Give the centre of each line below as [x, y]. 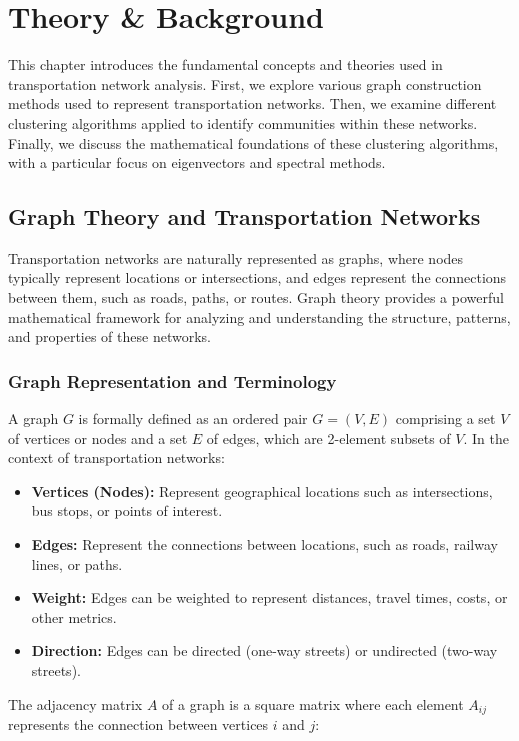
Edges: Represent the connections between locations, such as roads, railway [264, 544]
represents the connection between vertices [138, 724]
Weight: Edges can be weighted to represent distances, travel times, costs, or [269, 597]
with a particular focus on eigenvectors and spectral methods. [197, 162]
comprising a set [445, 418]
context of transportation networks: [116, 457]
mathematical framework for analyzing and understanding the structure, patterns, [259, 316]
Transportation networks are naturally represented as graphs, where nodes [236, 257]
